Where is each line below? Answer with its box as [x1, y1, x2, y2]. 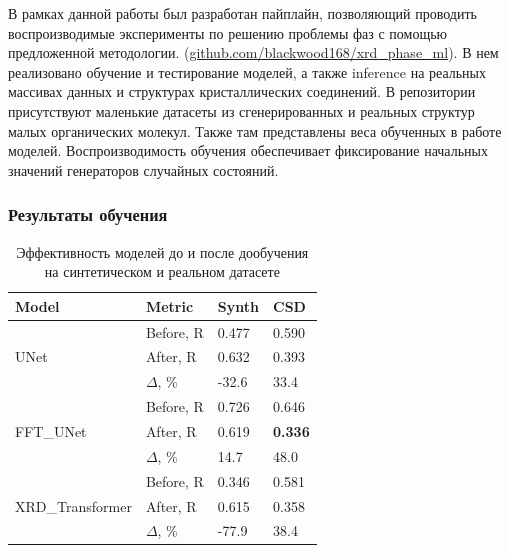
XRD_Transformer [15, 495, 132, 516]
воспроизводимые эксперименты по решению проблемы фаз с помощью [8, 22, 448, 43]
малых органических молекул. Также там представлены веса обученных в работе [8, 120, 502, 141]
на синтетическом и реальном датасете [44, 261, 280, 282]
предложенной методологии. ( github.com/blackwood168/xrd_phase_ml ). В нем [8, 42, 499, 63]
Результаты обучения [8, 202, 168, 227]
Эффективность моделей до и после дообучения [16, 241, 309, 262]
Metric [145, 295, 194, 316]
